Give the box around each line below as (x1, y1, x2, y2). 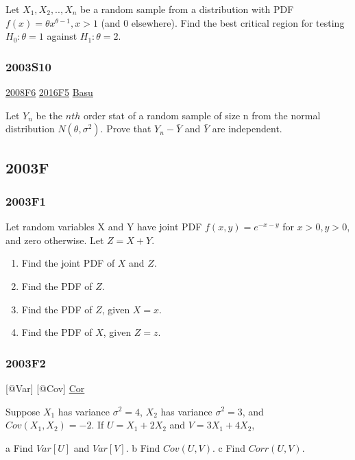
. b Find (125, 440, 160, 455)
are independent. (212, 121, 282, 136)
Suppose (5, 404, 40, 418)
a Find (5, 440, 34, 455)
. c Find (212, 440, 246, 455)
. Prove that (100, 121, 151, 136)
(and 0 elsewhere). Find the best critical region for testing (101, 15, 345, 29)
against (47, 29, 77, 43)
